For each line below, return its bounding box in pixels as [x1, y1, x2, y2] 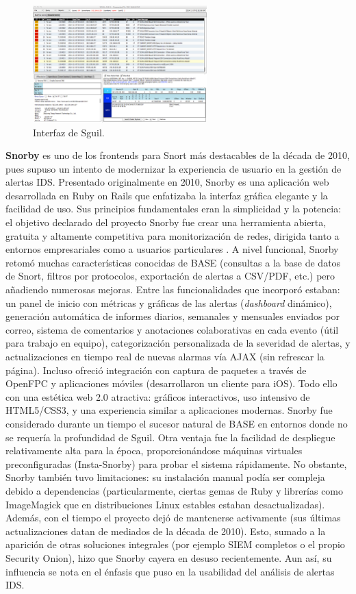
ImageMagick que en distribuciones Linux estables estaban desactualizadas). [5, 497, 325, 511]
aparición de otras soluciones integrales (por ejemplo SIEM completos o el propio [5, 537, 345, 552]
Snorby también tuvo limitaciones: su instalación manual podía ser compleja [5, 470, 325, 484]
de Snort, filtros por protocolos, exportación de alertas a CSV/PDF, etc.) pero [5, 269, 335, 283]
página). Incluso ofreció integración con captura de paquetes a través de [5, 362, 307, 377]
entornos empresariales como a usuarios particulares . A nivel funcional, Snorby [5, 242, 339, 256]
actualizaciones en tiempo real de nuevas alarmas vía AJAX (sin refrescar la [5, 349, 325, 363]
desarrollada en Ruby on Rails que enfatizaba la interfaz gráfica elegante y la [5, 188, 328, 202]
